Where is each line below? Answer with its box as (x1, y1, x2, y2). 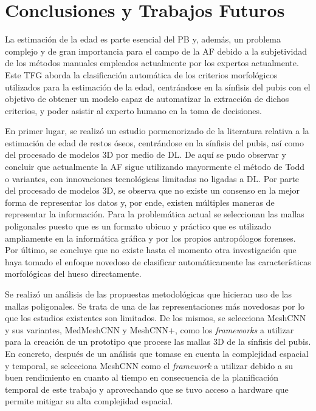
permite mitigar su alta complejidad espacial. (5, 395, 173, 407)
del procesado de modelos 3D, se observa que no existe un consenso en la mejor (5, 184, 300, 197)
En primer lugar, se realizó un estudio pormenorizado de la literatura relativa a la (5, 124, 309, 137)
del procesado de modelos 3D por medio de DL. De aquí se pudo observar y (5, 148, 286, 161)
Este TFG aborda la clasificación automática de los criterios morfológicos (5, 68, 278, 81)
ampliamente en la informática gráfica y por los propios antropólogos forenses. (5, 231, 296, 244)
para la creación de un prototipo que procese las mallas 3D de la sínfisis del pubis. (5, 335, 311, 348)
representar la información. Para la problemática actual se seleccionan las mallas (5, 208, 304, 220)
